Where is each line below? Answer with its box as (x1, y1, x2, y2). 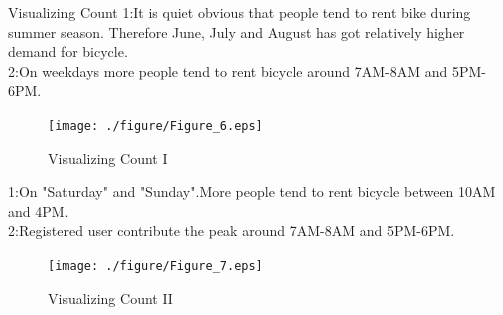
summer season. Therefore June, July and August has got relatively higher (8, 21, 465, 42)
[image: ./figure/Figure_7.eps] (48, 259, 263, 273)
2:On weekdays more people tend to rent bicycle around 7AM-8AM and (8, 60, 448, 81)
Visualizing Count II (48, 287, 173, 308)
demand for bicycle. (8, 41, 128, 62)
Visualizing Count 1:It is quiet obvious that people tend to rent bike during (8, 2, 471, 22)
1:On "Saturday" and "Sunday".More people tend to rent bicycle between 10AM (8, 181, 496, 202)
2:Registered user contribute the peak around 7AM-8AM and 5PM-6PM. (8, 220, 455, 241)
